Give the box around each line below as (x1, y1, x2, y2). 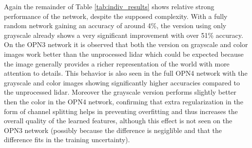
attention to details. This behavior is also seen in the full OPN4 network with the (4, 68, 248, 78)
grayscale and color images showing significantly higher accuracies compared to (4, 77, 240, 87)
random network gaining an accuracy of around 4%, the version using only (4, 20, 227, 31)
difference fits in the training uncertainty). (4, 134, 130, 145)
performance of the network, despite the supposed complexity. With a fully (4, 11, 228, 21)
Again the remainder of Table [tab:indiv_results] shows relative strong (4, 1, 214, 11)
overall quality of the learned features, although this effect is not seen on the (4, 115, 233, 126)
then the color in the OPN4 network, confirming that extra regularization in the (4, 96, 243, 106)
